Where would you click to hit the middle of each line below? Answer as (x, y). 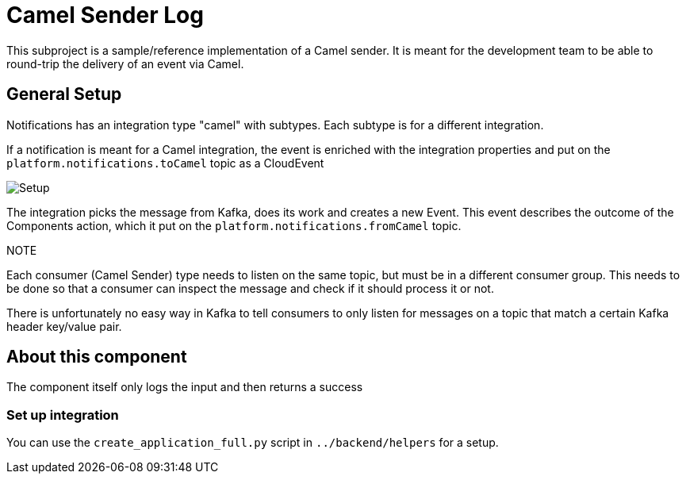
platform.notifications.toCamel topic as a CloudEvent (165, 163)
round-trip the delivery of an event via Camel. (125, 63)
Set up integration (63, 415)
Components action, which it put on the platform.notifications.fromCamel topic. (234, 225)
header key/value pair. (64, 326)
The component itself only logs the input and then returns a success (185, 387)
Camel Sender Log (105, 15)
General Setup (64, 94)
